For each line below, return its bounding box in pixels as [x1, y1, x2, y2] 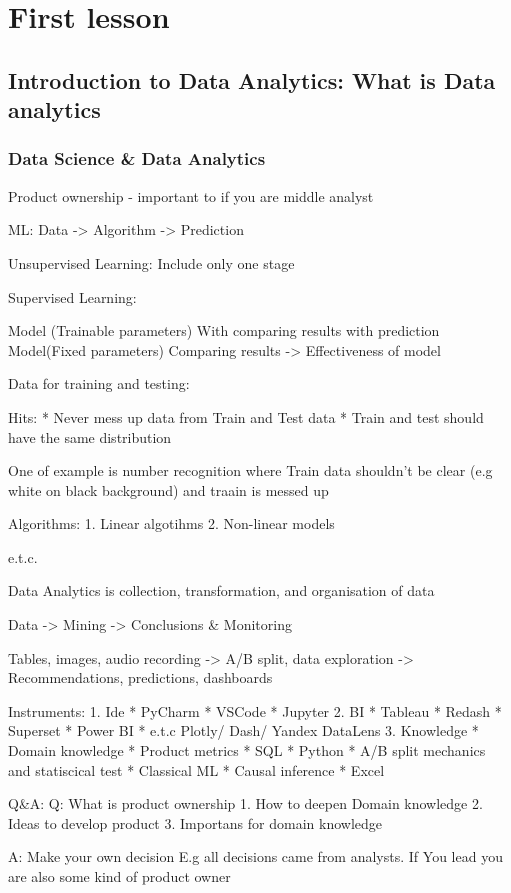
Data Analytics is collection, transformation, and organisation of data [8, 580, 435, 601]
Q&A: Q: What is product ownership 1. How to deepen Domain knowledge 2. [8, 793, 483, 814]
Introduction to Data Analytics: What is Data [8, 64, 496, 95]
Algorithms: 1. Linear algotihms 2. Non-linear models [8, 513, 335, 534]
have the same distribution [8, 426, 172, 447]
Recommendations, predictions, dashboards [8, 667, 273, 688]
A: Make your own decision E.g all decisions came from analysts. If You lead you [8, 846, 503, 867]
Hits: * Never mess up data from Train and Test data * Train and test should [8, 406, 484, 427]
